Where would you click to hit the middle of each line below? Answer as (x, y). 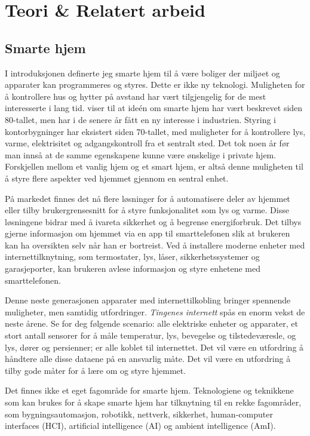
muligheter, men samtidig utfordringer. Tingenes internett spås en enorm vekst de (155, 311)
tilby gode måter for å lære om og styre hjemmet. (96, 370)
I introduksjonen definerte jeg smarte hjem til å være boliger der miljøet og (142, 73)
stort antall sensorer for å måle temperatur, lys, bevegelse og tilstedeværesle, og (151, 335)
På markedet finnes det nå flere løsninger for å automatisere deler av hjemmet (148, 198)
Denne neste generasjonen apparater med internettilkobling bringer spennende (148, 300)
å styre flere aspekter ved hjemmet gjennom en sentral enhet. (117, 178)
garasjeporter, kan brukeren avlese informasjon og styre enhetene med (133, 268)
